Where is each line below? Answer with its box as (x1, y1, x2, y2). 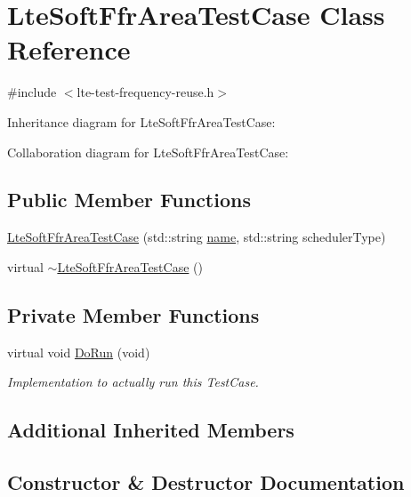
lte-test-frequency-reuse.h (77, 83, 214, 101)
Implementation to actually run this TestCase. (7, 373, 259, 391)
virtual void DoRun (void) (7, 342, 150, 361)
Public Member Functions (7, 186, 251, 213)
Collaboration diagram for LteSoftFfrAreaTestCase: (7, 142, 289, 161)
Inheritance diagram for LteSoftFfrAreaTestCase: (7, 112, 276, 131)
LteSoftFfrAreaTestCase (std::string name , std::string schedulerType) (7, 228, 386, 246)
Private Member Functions (7, 301, 260, 328)
